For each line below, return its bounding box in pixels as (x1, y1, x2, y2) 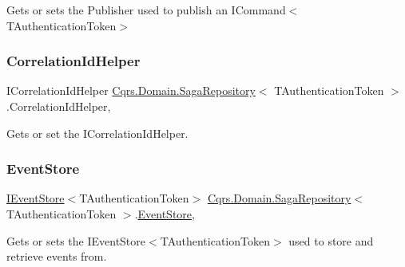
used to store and (288, 232, 374, 249)
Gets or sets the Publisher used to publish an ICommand (6, 2, 286, 18)
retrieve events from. (6, 248, 107, 265)
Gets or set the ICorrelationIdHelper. (6, 124, 189, 141)
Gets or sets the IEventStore (6, 232, 146, 249)
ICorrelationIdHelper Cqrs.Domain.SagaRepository (6, 82, 256, 99)
